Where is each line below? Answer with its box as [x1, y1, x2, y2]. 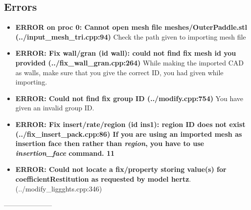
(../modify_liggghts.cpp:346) [15, 183, 102, 193]
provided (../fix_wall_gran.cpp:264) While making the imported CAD [15, 57, 244, 67]
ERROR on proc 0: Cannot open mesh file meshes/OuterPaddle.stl [15, 22, 248, 32]
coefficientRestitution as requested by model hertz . [15, 173, 191, 184]
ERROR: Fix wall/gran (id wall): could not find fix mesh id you [15, 48, 236, 58]
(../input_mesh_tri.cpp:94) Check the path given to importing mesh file [15, 31, 246, 42]
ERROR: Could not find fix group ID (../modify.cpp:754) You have [15, 93, 244, 103]
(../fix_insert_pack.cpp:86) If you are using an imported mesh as [15, 128, 242, 139]
